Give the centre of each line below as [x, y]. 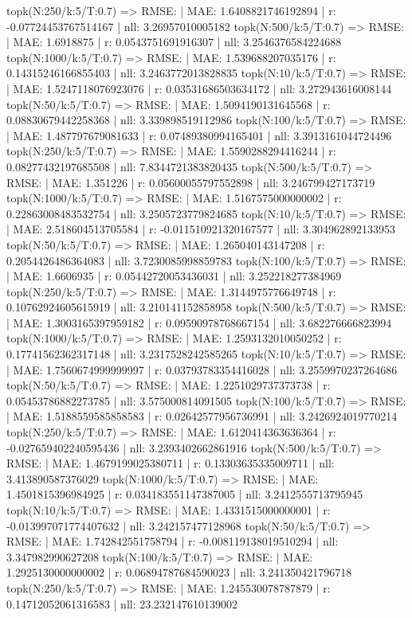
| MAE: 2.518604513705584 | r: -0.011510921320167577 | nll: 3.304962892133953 [201, 229]
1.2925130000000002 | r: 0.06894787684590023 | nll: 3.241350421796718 [179, 572]
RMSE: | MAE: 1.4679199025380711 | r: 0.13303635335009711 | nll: [171, 463]
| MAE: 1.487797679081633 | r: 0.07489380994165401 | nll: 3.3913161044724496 [199, 135]
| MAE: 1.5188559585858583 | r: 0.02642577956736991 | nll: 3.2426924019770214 [202, 416]
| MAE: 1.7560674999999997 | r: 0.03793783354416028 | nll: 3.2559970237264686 [202, 369]
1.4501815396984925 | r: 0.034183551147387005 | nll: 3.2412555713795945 [185, 494]
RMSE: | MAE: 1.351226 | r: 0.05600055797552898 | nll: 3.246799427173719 [191, 182]
